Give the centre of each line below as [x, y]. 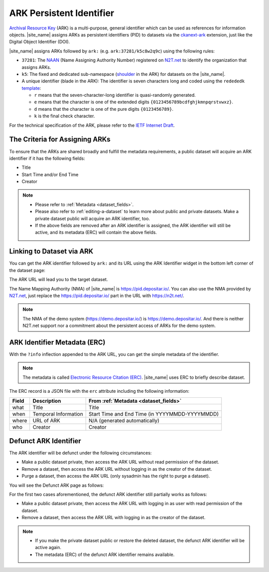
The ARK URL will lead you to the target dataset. [59, 280]
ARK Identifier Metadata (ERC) [57, 342]
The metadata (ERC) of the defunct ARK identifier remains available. [105, 555]
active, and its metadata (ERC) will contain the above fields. [96, 233]
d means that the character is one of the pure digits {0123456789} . [104, 109]
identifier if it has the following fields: [47, 158]
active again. [48, 548]
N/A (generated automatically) [124, 420]
